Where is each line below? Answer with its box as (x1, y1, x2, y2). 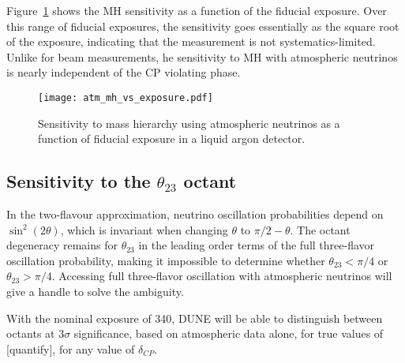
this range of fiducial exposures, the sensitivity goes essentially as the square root (6, 17, 399, 34)
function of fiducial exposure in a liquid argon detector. (38, 130, 306, 147)
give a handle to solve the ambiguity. (6, 283, 184, 299)
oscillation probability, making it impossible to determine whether (6, 252, 325, 268)
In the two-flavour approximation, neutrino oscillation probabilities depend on (6, 206, 384, 223)
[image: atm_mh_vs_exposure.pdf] (38, 92, 213, 103)
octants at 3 (6, 325, 65, 342)
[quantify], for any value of (6, 340, 135, 357)
